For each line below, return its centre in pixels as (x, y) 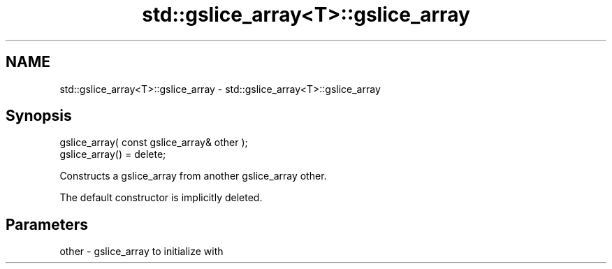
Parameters (47, 224)
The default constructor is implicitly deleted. (161, 198)
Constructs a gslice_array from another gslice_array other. (193, 176)
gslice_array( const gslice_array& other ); (154, 143)
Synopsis (39, 116)
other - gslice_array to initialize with (141, 252)
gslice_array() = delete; (113, 154)
